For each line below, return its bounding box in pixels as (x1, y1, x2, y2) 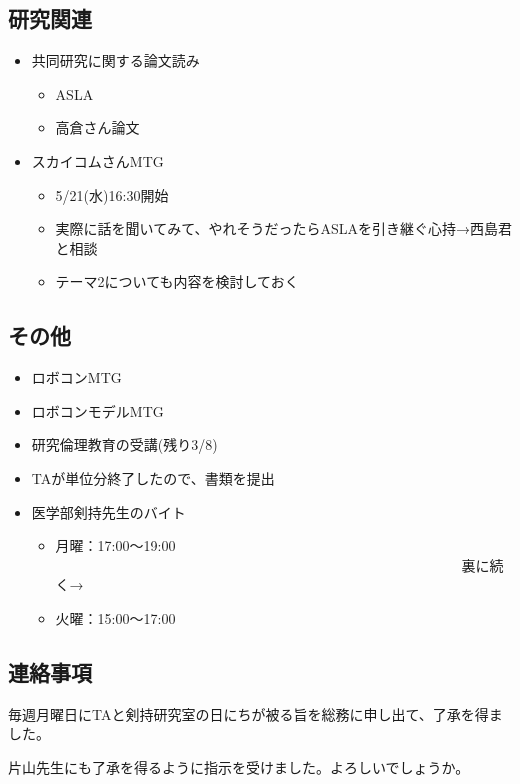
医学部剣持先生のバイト (31, 501, 186, 522)
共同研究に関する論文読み (31, 50, 200, 71)
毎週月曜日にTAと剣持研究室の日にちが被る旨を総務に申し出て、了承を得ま (8, 703, 503, 724)
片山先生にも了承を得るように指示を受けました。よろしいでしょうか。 (8, 756, 470, 777)
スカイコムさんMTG (31, 150, 164, 171)
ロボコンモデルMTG (31, 400, 164, 421)
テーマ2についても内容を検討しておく (55, 271, 299, 292)
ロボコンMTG (31, 367, 122, 388)
